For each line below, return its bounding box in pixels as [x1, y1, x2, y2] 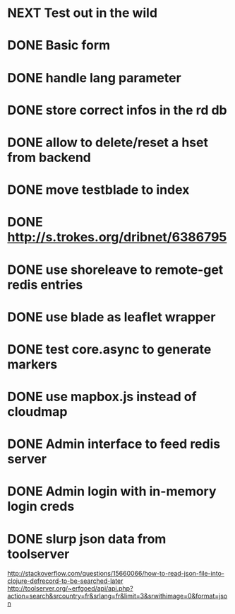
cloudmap [7, 404, 68, 420]
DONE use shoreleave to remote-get [7, 262, 224, 277]
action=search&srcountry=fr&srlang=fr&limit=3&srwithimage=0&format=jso [7, 592, 228, 601]
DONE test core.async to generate [7, 341, 212, 357]
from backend [7, 149, 92, 166]
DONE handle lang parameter [7, 69, 181, 86]
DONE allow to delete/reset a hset [7, 134, 208, 150]
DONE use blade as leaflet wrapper [7, 309, 216, 325]
